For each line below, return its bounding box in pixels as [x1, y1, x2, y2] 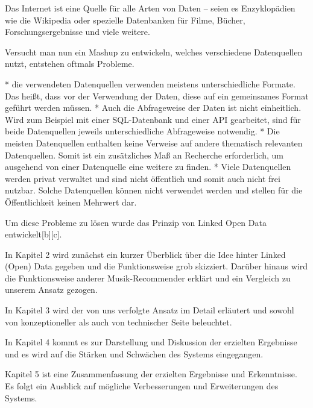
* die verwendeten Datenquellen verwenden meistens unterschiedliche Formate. [5, 77, 296, 90]
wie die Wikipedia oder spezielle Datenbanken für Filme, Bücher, [5, 13, 245, 26]
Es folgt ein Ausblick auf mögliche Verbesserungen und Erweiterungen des [5, 380, 279, 392]
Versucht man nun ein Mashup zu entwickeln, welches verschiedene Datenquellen [5, 45, 303, 58]
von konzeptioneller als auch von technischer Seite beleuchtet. [5, 315, 232, 328]
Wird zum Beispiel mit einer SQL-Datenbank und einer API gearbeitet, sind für [5, 113, 301, 125]
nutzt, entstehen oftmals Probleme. [5, 57, 134, 70]
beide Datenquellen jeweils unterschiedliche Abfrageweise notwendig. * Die [5, 125, 280, 137]
